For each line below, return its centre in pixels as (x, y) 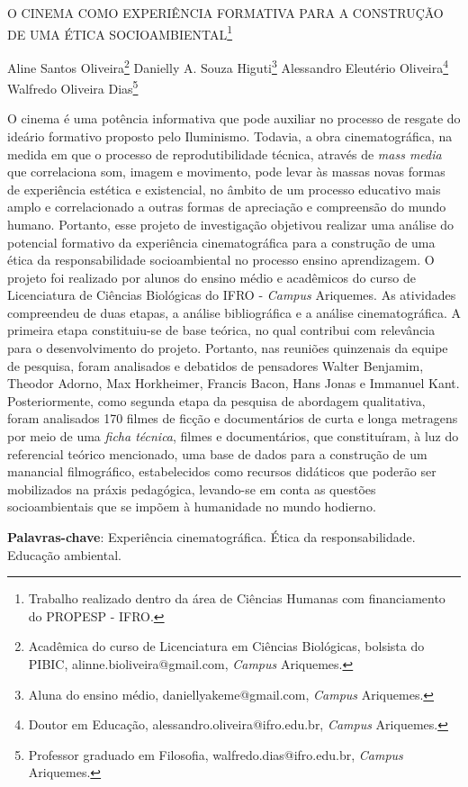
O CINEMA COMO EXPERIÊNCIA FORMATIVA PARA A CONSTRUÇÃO (225, 13)
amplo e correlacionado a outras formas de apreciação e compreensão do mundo (227, 207)
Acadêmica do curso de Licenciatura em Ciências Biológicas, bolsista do (226, 646)
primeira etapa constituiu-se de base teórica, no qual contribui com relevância (221, 330)
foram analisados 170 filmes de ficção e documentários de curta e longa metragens (233, 418)
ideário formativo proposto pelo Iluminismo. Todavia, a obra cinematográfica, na (230, 136)
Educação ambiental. (64, 554)
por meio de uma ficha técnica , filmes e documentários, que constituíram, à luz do (233, 436)
